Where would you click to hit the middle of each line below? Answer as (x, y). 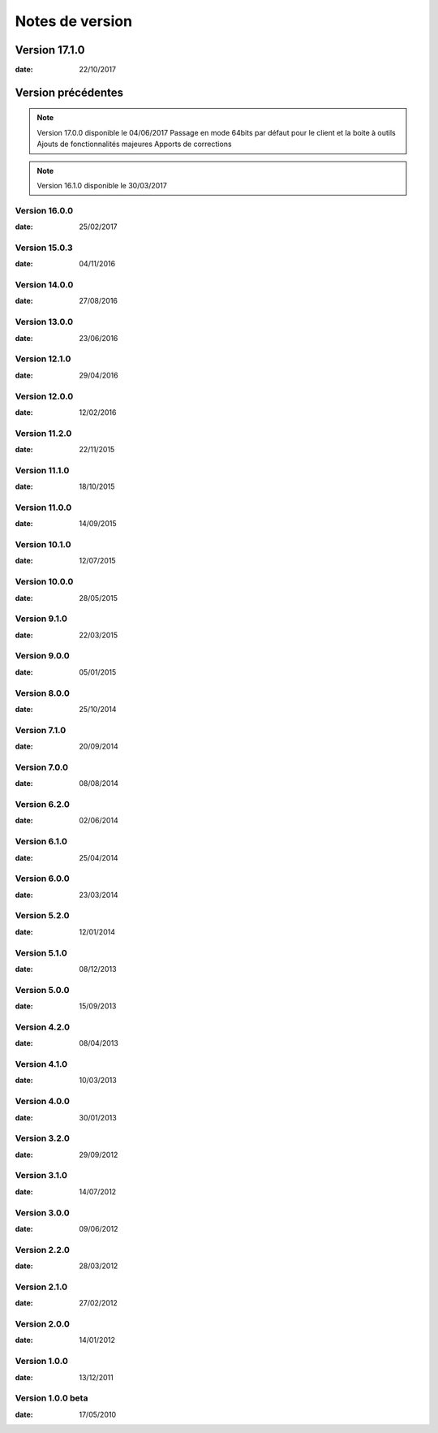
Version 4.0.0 (43, 1102)
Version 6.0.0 (42, 878)
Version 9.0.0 (43, 656)
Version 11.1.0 (42, 470)
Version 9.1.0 (41, 619)
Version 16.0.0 (44, 210)
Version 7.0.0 (42, 767)
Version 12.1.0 (43, 359)
